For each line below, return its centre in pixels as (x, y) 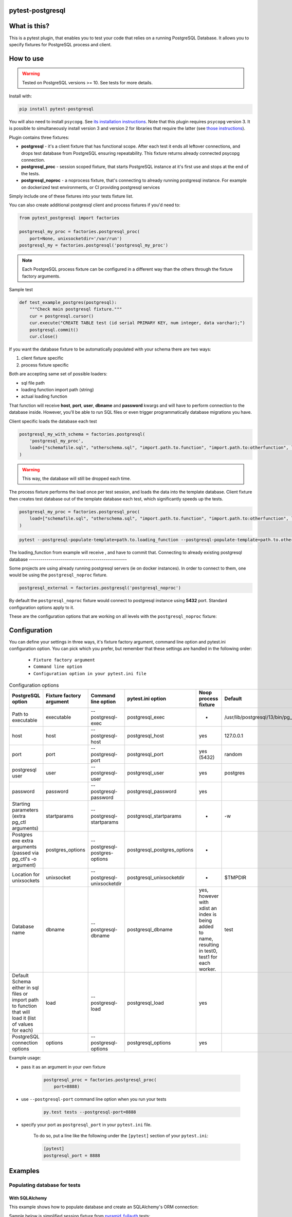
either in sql (25, 988)
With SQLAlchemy (28, 1198)
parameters (25, 810)
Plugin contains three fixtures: (39, 137)
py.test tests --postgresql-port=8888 (90, 1112)
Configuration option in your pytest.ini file (90, 673)
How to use (26, 58)
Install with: (20, 96)
